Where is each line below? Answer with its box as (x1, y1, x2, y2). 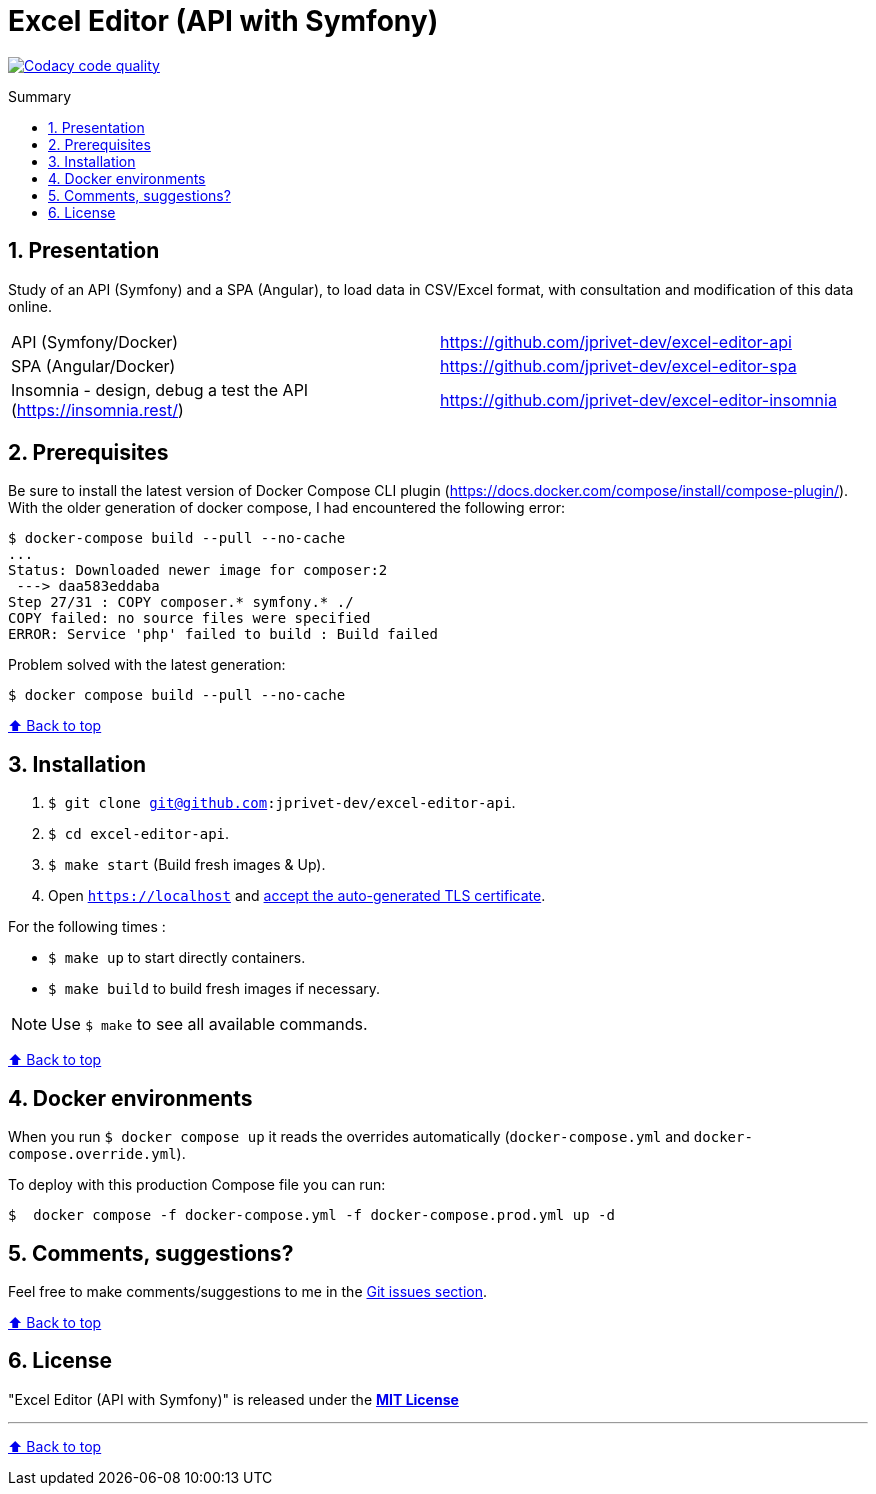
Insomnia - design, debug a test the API (11, 379, 309, 400)
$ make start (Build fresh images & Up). (48, 856, 326, 874)
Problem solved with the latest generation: (8, 656, 286, 674)
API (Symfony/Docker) (11, 331, 179, 352)
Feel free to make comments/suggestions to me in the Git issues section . (8, 1282, 488, 1300)
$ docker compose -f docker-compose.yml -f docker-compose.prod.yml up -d (8, 1207, 615, 1224)
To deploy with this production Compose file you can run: (8, 1176, 386, 1194)
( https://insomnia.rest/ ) (11, 399, 184, 420)
